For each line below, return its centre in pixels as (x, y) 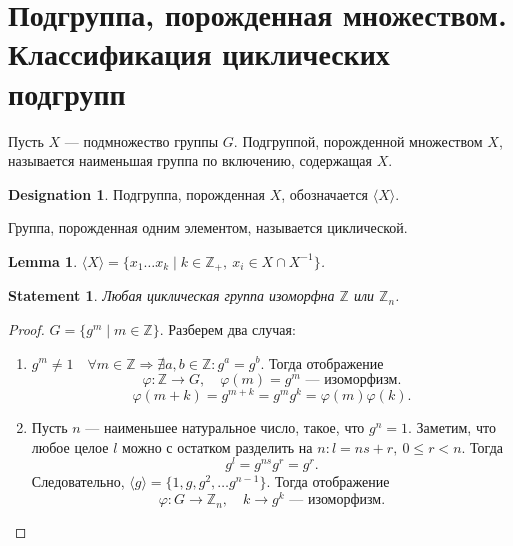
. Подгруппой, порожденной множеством (358, 140)
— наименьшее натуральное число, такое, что (225, 427)
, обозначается (325, 193)
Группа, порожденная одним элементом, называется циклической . (208, 227)
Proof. (26, 328)
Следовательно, (78, 481)
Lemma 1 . (43, 260)
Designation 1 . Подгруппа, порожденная (137, 193)
